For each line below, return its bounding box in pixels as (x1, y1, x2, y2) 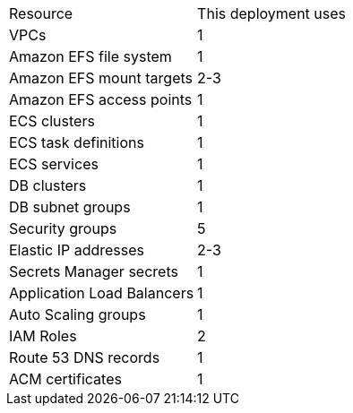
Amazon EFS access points (9, 90, 193, 108)
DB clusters (9, 176, 87, 194)
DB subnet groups (9, 198, 131, 216)
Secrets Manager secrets (9, 262, 178, 280)
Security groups (9, 219, 117, 237)
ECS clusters (9, 112, 95, 130)
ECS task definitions (9, 133, 144, 151)
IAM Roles (9, 327, 77, 345)
